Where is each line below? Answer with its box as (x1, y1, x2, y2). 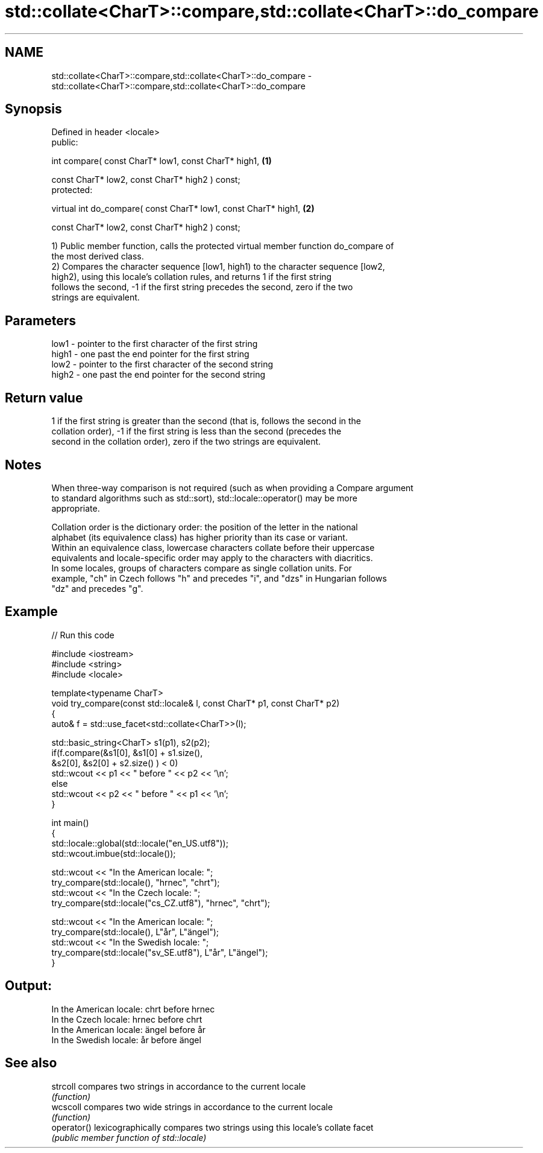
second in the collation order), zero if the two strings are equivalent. (51, 436, 321, 447)
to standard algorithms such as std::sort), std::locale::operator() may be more (51, 492, 357, 503)
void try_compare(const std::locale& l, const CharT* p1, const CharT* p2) (51, 697, 340, 708)
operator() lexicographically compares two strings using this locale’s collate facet (51, 1122, 374, 1132)
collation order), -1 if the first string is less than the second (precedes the (51, 426, 342, 437)
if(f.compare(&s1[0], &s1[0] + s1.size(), (51, 747, 203, 758)
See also (5, 1055, 57, 1071)
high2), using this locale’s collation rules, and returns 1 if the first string (51, 272, 332, 282)
